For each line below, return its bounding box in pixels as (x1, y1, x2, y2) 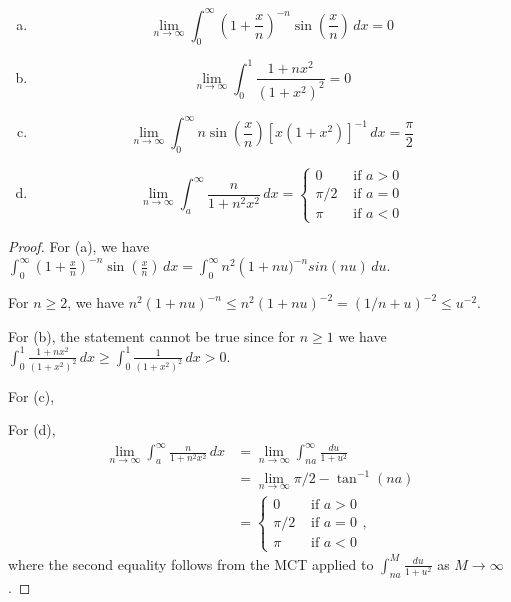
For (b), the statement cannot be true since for (8, 325, 296, 346)
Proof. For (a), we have (8, 235, 150, 256)
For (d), (8, 419, 56, 440)
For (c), (8, 385, 55, 406)
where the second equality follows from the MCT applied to (8, 553, 374, 574)
